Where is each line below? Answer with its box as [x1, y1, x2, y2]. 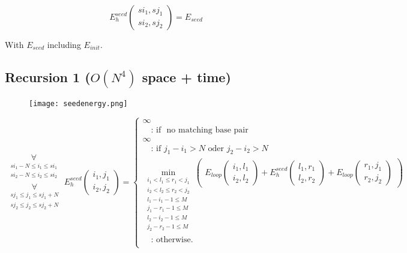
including [47, 38, 81, 50]
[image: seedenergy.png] [29, 99, 128, 108]
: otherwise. [151, 235, 193, 244]
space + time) [142, 67, 231, 86]
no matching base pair [166, 125, 249, 134]
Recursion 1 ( [5, 67, 91, 86]
